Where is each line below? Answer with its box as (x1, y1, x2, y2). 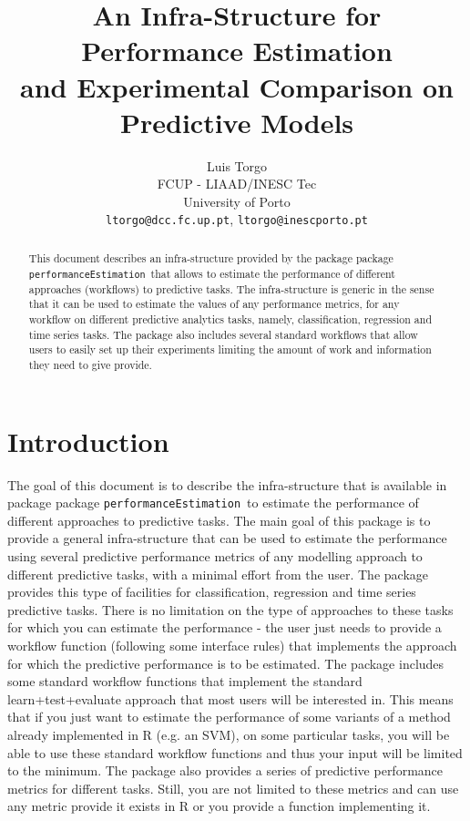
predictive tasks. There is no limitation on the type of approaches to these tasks (7, 600, 454, 619)
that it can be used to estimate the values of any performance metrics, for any (28, 296, 400, 312)
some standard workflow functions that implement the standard (7, 672, 363, 691)
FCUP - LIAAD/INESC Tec (157, 174, 317, 193)
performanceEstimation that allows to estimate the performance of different (28, 265, 395, 281)
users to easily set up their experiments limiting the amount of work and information (28, 342, 432, 357)
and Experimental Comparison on (20, 67, 454, 105)
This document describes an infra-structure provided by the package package (28, 250, 393, 265)
